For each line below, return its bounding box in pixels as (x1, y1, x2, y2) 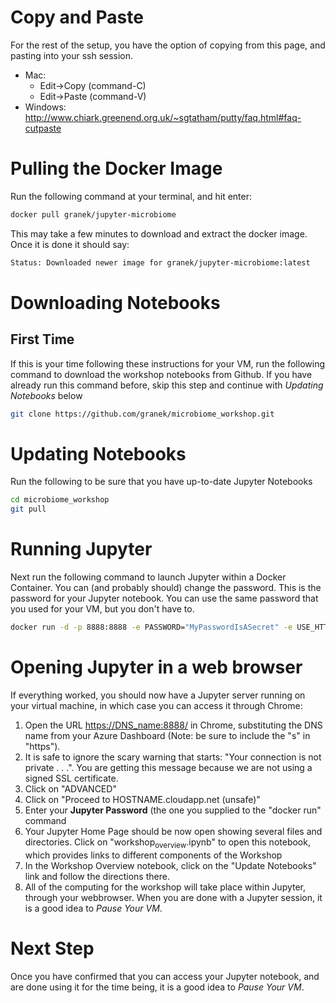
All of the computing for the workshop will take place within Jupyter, (24, 881, 307, 893)
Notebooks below (10, 389, 83, 401)
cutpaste (24, 122, 62, 134)
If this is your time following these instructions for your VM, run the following (10, 357, 326, 370)
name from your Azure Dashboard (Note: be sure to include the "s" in (24, 729, 311, 741)
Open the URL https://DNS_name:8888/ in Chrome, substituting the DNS (24, 719, 323, 731)
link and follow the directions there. (24, 870, 170, 882)
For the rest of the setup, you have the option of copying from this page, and (10, 39, 326, 51)
